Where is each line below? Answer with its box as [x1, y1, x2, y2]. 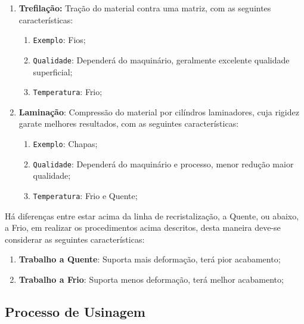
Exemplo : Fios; [33, 33, 86, 46]
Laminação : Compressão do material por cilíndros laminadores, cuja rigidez [18, 105, 299, 118]
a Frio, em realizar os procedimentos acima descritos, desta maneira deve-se [5, 221, 281, 234]
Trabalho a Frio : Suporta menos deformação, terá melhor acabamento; [18, 273, 284, 285]
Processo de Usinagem [5, 302, 145, 320]
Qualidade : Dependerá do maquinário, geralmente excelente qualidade [33, 53, 290, 66]
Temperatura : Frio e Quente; [33, 189, 138, 201]
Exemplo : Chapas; [33, 137, 98, 149]
